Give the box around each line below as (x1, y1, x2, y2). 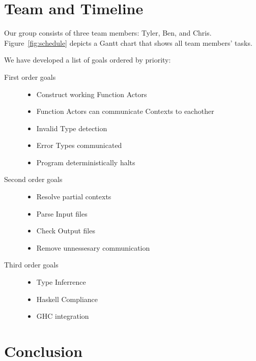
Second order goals (4, 174, 63, 185)
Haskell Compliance (36, 293, 98, 304)
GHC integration (36, 311, 89, 321)
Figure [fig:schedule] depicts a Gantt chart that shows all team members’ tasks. (4, 37, 252, 48)
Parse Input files (36, 208, 88, 219)
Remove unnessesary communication (36, 242, 150, 253)
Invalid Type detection (36, 123, 107, 133)
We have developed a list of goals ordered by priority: (4, 54, 171, 65)
